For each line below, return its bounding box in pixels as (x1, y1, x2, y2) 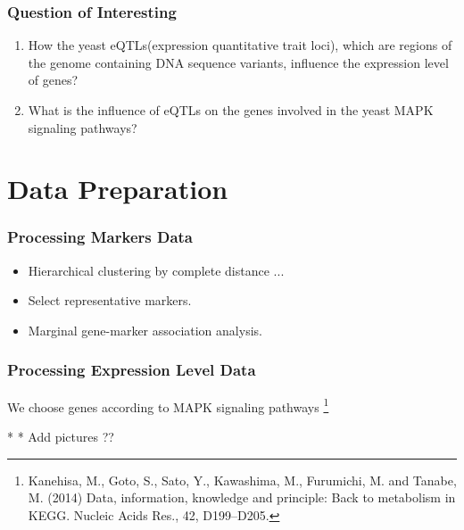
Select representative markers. (28, 291, 192, 310)
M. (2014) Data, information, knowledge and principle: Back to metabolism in (28, 488, 456, 507)
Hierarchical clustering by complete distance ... (28, 261, 285, 279)
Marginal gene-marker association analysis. (28, 320, 262, 339)
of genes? (28, 70, 79, 89)
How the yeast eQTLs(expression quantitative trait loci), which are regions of (28, 36, 452, 54)
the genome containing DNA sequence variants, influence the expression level (28, 53, 449, 71)
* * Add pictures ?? (7, 427, 114, 446)
